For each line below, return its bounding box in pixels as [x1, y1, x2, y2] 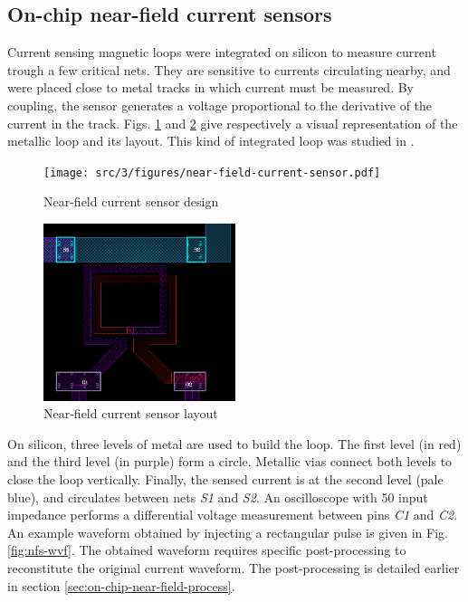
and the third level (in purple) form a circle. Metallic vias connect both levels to [7, 452, 453, 471]
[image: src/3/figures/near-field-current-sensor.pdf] [43, 166, 381, 179]
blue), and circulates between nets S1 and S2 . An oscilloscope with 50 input [7, 487, 428, 506]
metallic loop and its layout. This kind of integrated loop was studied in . [7, 131, 415, 150]
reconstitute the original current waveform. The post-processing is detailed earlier [7, 559, 460, 578]
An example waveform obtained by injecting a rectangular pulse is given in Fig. [7, 522, 448, 541]
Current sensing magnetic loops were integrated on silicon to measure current [7, 43, 436, 62]
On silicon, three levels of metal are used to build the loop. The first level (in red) [7, 434, 462, 453]
